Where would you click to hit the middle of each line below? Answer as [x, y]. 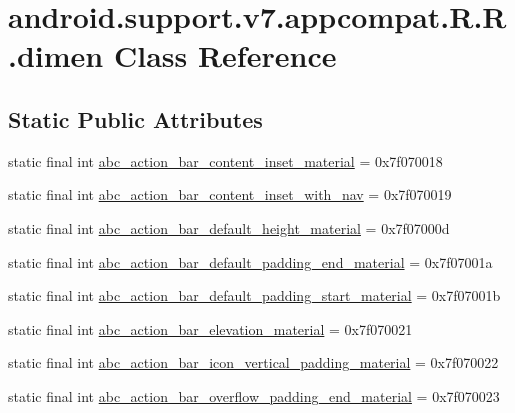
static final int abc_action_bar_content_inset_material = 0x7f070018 [225, 160]
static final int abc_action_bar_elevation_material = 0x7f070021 [210, 328]
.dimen [56, 55]
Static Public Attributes [135, 118]
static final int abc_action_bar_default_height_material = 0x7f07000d [229, 227]
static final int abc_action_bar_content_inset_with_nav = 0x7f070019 [230, 194]
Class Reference [225, 55]
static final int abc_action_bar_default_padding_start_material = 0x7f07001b [254, 295]
